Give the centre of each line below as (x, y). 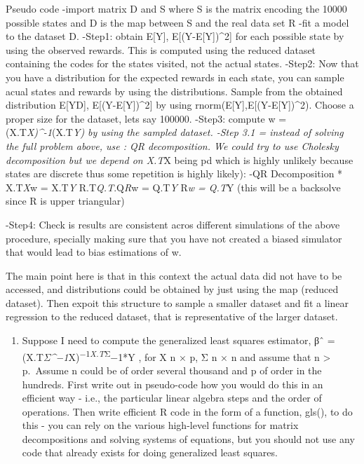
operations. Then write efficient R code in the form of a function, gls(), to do (187, 411)
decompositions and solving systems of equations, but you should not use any (188, 438)
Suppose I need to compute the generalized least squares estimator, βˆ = (178, 340)
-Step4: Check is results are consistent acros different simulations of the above (173, 224)
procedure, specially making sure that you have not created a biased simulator (174, 238)
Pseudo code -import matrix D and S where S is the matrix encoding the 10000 (176, 8)
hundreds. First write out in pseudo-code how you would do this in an (173, 384)
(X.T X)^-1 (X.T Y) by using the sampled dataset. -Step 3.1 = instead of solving (175, 132)
